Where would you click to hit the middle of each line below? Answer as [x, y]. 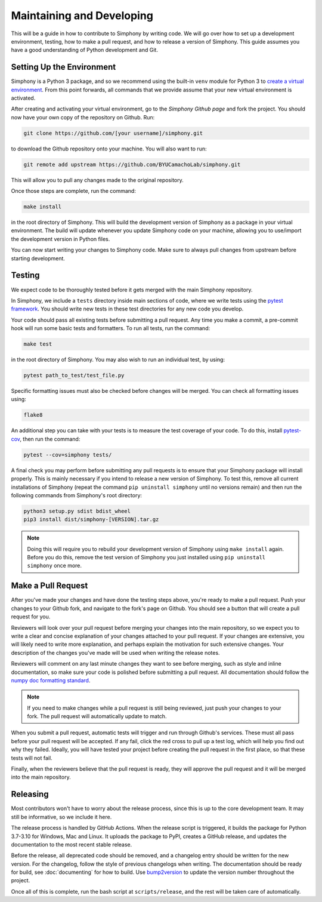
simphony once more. [55, 566]
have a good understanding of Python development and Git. [84, 50]
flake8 [33, 415]
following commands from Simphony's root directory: [77, 495]
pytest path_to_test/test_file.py [74, 375]
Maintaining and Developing [82, 16]
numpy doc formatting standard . [51, 680]
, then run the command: [50, 439]
